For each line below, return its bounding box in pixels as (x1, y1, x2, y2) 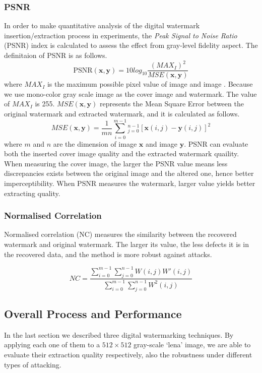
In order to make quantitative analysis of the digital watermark (4, 20, 200, 31)
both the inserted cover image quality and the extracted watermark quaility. (4, 148, 239, 159)
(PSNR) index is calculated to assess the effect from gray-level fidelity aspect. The (4, 40, 258, 50)
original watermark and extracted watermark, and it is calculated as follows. (4, 108, 240, 118)
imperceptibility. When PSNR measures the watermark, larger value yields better (4, 178, 255, 189)
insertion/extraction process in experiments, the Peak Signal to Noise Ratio (4, 30, 237, 40)
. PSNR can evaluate (184, 138, 248, 149)
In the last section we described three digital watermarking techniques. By (4, 329, 234, 340)
